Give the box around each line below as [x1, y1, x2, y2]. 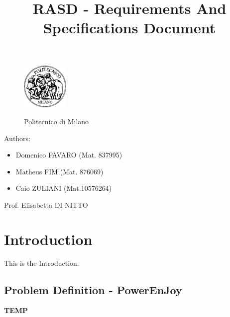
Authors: [4, 133, 31, 143]
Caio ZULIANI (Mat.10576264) [15, 183, 112, 193]
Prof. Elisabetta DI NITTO [4, 199, 88, 210]
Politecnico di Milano [24, 116, 89, 126]
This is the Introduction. [4, 257, 79, 268]
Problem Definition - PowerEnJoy [4, 282, 182, 297]
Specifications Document [43, 17, 216, 38]
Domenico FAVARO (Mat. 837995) [15, 150, 122, 160]
